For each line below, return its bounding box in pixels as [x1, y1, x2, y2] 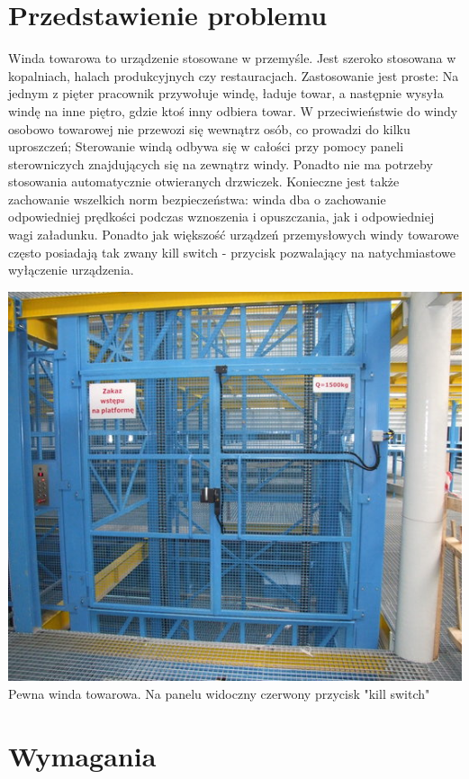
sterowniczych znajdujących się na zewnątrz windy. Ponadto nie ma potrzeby [8, 154, 433, 173]
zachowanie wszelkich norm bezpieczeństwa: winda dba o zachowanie [8, 189, 386, 208]
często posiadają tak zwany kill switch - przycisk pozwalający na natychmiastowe [8, 242, 455, 261]
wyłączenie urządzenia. [8, 260, 134, 279]
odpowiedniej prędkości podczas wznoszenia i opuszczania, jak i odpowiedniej [8, 207, 435, 226]
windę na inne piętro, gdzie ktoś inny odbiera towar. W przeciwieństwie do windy [8, 101, 458, 120]
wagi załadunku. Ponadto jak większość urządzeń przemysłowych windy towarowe [8, 225, 459, 244]
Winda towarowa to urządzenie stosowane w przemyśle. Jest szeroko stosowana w [8, 49, 456, 68]
